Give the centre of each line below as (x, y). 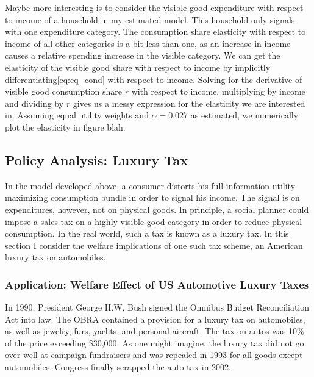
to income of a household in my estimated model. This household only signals (150, 19)
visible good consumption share (64, 91)
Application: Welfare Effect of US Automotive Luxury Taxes (157, 284)
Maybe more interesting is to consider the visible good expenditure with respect (154, 7)
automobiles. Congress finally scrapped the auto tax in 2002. (118, 367)
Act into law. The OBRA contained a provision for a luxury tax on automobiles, (155, 319)
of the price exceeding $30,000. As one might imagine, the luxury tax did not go (155, 343)
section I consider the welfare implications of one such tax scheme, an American (154, 245)
